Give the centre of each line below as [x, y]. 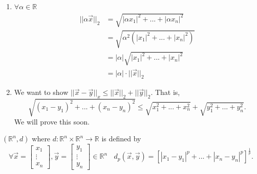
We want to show [41, 92]
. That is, [165, 92]
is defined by [121, 139]
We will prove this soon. [52, 121]
